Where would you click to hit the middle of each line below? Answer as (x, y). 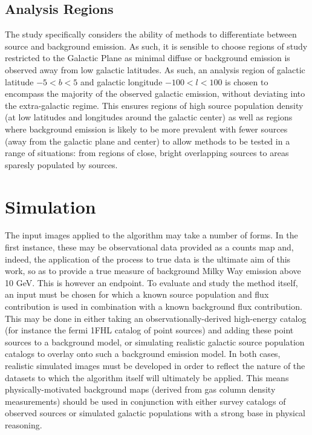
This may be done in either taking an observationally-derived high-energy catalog (156, 318)
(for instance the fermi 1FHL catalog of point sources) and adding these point (149, 330)
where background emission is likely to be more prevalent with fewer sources (146, 129)
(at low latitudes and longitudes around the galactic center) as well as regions (149, 117)
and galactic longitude (122, 81)
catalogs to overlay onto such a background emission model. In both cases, (143, 354)
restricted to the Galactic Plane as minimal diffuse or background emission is (148, 58)
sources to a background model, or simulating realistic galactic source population (155, 342)
